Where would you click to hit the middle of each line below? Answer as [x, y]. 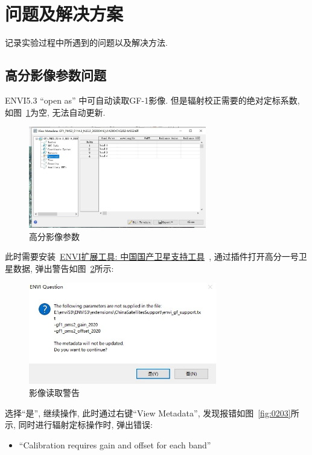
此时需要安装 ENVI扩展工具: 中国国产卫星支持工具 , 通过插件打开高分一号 [152, 256]
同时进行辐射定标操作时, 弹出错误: [85, 425]
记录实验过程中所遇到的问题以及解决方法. [86, 42]
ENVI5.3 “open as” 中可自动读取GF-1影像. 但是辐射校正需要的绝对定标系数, [152, 100]
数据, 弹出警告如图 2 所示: [63, 268]
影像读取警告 [54, 393]
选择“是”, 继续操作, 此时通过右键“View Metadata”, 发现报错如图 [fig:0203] [148, 413]
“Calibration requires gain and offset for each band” [115, 444]
